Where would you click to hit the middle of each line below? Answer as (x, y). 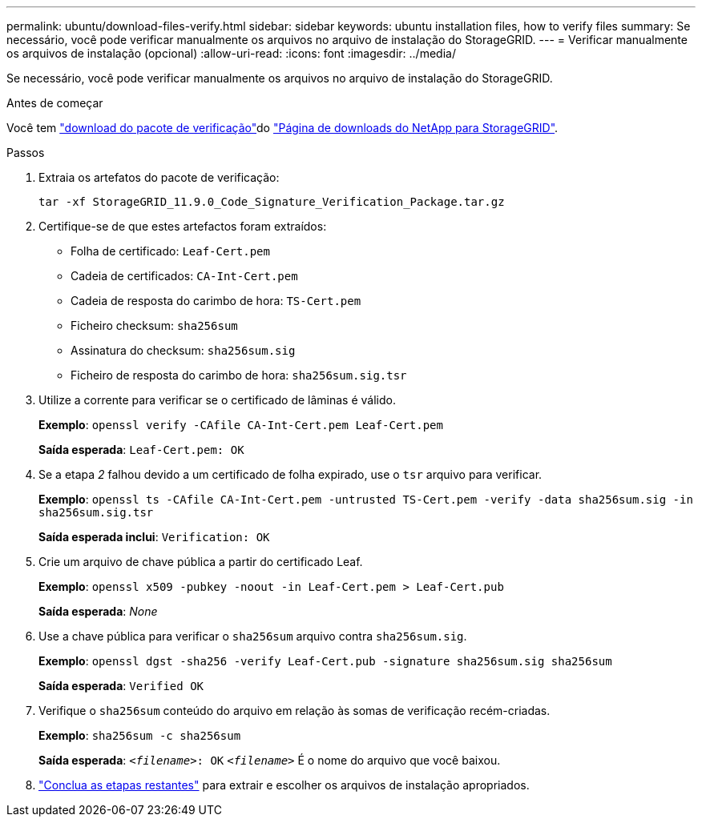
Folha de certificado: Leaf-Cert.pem (170, 251)
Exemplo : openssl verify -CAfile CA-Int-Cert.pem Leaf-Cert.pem (241, 425)
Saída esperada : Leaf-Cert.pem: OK (141, 450)
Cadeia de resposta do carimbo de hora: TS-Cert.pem (216, 301)
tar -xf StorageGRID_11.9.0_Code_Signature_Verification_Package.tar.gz (272, 202)
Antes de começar (55, 103)
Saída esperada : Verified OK (121, 686)
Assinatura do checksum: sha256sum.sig (183, 350)
